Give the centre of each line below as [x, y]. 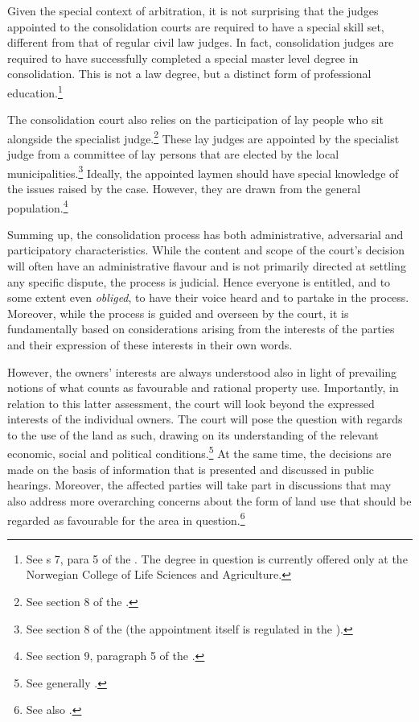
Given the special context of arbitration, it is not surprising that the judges [193, 10]
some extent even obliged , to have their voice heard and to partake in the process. [208, 297]
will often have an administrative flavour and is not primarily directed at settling [207, 265]
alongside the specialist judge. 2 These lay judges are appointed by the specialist [203, 137]
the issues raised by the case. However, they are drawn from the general [184, 188]
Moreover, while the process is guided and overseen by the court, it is [178, 313]
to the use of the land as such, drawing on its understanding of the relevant [193, 434]
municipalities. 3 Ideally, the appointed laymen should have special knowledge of [203, 171]
